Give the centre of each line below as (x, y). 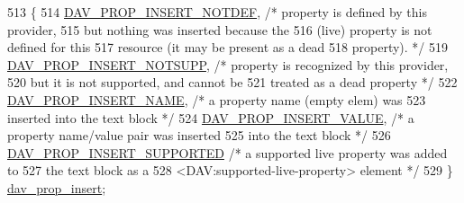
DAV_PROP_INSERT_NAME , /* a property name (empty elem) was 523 (217, 99)
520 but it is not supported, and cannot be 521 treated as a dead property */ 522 (232, 82)
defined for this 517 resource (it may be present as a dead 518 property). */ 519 (228, 47)
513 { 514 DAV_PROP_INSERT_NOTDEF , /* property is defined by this (217, 12)
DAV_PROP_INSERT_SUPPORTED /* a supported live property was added (227, 152)
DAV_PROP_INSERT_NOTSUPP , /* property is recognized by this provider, (228, 64)
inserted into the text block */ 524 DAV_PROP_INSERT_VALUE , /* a (211, 117)
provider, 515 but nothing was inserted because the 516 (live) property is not (220, 29)
